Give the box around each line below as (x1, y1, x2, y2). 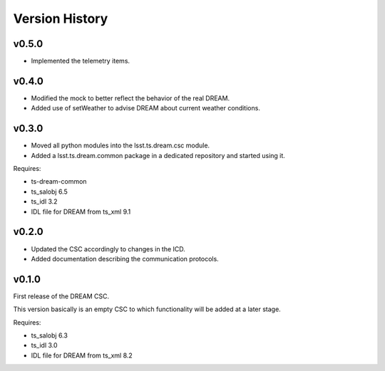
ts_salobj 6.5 (31, 187, 68, 196)
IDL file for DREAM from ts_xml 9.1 (31, 207, 131, 216)
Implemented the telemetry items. (31, 57, 130, 66)
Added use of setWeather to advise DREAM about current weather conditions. (31, 104, 260, 113)
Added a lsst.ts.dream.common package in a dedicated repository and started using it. (31, 151, 285, 160)
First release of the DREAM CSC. (13, 292, 110, 301)
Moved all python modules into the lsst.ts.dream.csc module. (31, 141, 210, 150)
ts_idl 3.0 (31, 341, 58, 350)
